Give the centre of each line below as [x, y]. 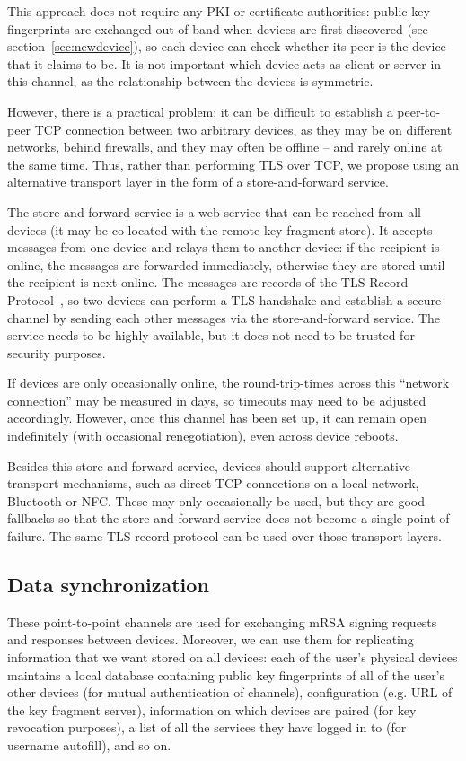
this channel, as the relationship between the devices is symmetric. [190, 81]
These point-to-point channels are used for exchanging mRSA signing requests [222, 621]
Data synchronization [108, 585]
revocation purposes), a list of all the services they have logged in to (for [207, 727]
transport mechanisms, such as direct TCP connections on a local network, [213, 483]
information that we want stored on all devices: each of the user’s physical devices [233, 657]
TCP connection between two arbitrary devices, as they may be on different [243, 129]
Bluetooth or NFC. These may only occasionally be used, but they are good [216, 500]
